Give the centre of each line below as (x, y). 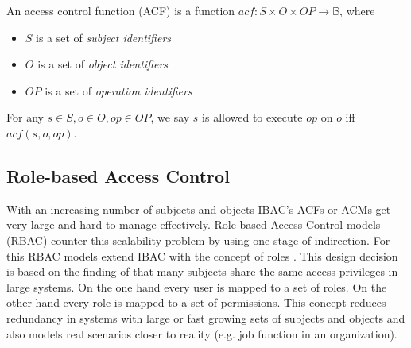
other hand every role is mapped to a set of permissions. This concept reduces (196, 302)
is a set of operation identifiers (118, 90)
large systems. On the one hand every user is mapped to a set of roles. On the (197, 286)
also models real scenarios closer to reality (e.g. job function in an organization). (202, 333)
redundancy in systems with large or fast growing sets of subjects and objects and (206, 317)
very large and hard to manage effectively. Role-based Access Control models (194, 224)
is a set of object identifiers (103, 64)
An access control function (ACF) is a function (121, 10)
